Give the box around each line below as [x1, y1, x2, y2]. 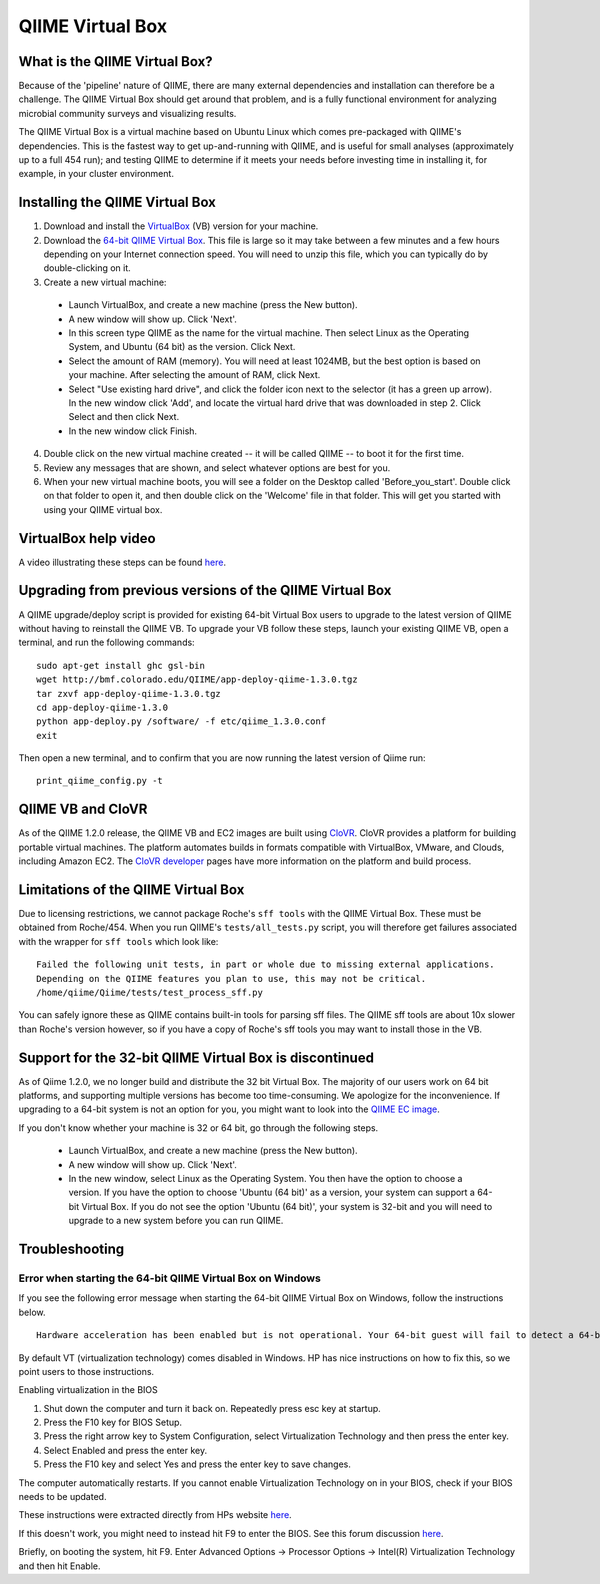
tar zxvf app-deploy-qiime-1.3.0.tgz [36, 688, 222, 699]
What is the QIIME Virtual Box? [18, 53, 214, 70]
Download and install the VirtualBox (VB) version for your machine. [43, 220, 319, 232]
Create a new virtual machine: [43, 276, 167, 288]
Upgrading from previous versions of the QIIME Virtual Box [18, 582, 392, 599]
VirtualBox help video [18, 530, 156, 547]
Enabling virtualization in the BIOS [18, 1384, 159, 1396]
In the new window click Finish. [68, 425, 198, 437]
